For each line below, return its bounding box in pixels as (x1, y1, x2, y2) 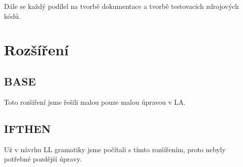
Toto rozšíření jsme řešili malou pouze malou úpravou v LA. (4, 96, 186, 107)
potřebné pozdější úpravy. (4, 154, 82, 164)
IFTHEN (4, 121, 51, 136)
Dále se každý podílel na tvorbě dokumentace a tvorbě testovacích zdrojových (4, 1, 239, 11)
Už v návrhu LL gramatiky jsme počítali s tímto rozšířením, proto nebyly (4, 144, 226, 154)
